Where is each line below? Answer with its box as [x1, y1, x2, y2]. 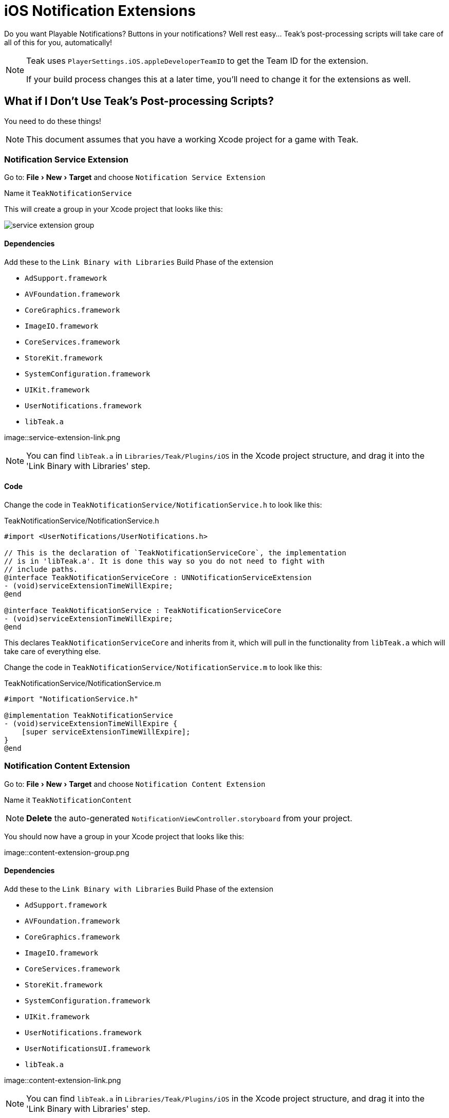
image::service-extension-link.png [4, 432, 120, 442]
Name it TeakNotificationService [4, 189, 132, 198]
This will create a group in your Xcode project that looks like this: [4, 205, 223, 214]
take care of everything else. [4, 646, 101, 656]
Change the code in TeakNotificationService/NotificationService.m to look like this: [4, 662, 322, 672]
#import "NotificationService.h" [4, 694, 139, 703]
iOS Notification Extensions [4, 2, 196, 20]
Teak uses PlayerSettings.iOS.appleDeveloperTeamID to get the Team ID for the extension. [26, 55, 368, 66]
